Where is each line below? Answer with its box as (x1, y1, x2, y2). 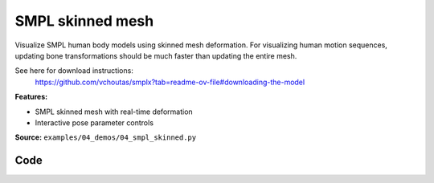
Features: (14, 92, 48, 102)
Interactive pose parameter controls (35, 117, 154, 128)
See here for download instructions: (14, 66, 134, 75)
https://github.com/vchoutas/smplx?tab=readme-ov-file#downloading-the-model (35, 77, 305, 87)
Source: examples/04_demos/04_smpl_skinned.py (14, 132, 197, 142)
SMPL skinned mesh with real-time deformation (35, 107, 193, 116)
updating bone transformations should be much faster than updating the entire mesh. (14, 51, 297, 60)
